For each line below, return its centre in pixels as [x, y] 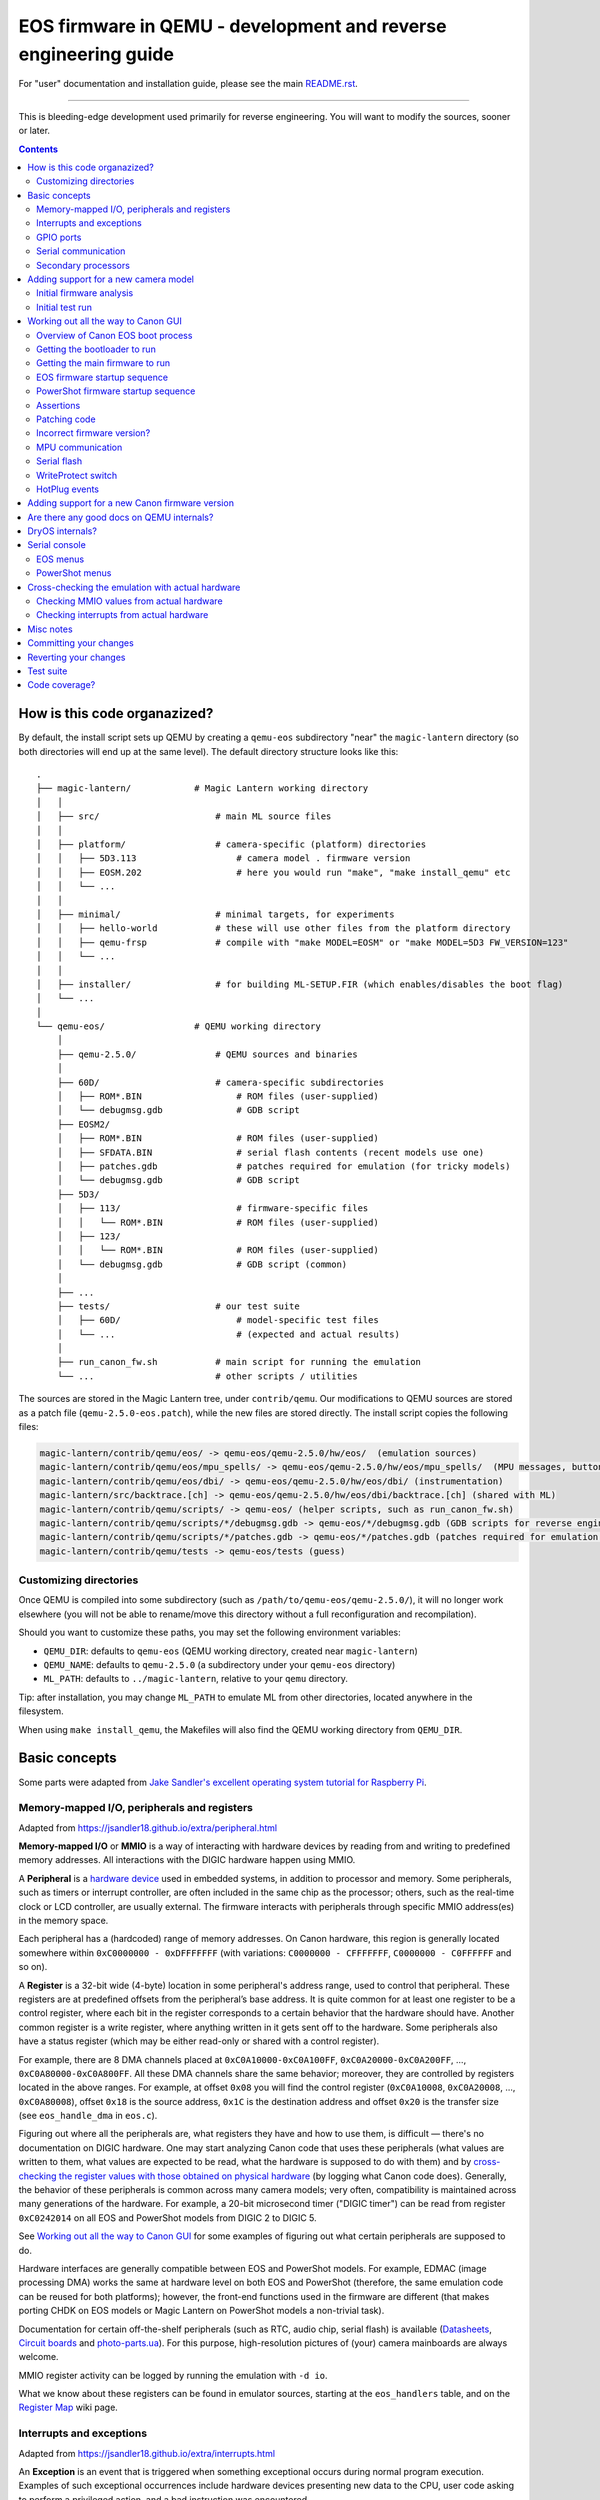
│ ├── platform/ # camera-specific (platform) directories [231, 844]
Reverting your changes [76, 657]
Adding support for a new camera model [111, 279]
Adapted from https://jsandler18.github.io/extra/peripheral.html [148, 1827]
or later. [34, 131]
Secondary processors [83, 265]
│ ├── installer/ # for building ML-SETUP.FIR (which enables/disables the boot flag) [300, 984]
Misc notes [50, 629]
